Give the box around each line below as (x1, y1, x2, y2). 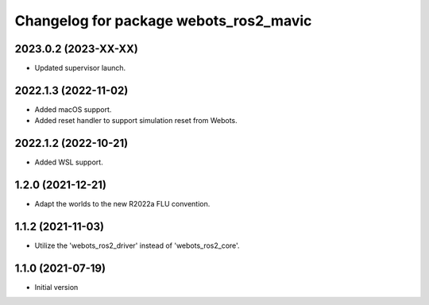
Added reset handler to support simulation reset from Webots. (34, 116, 238, 125)
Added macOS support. (34, 104, 112, 114)
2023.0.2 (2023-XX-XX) (14, 42, 139, 56)
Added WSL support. (34, 157, 103, 167)
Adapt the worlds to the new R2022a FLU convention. (34, 199, 211, 209)
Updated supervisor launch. (34, 64, 126, 73)
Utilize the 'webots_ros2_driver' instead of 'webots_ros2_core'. (34, 241, 240, 250)
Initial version (34, 282, 79, 291)
